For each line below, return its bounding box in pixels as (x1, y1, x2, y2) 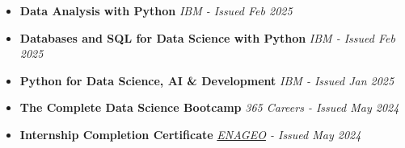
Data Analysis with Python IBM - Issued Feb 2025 (19, 2, 293, 18)
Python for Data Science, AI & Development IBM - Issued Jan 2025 (19, 72, 394, 88)
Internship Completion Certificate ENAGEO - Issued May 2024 (19, 125, 361, 142)
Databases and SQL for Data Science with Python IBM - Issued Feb (19, 29, 395, 46)
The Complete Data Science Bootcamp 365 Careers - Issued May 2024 (19, 99, 399, 116)
